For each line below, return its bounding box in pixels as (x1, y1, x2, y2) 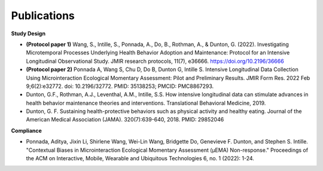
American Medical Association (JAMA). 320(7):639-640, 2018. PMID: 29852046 (26, 116, 224, 123)
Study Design (11, 30, 46, 37)
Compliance (11, 127, 42, 134)
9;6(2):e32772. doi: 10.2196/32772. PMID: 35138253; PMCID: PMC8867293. (26, 83, 214, 90)
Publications (11, 9, 75, 22)
